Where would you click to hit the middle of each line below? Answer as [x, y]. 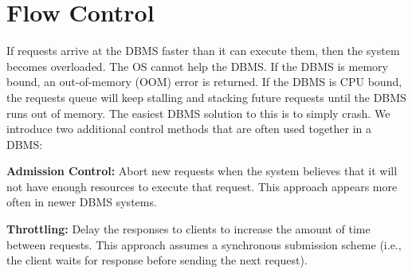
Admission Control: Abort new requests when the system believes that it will [202, 171]
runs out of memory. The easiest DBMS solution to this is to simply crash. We [198, 113]
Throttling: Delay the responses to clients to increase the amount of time [188, 229]
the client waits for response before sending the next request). [157, 260]
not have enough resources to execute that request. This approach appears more [202, 186]
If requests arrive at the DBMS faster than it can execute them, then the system [203, 51]
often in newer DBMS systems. [82, 202]
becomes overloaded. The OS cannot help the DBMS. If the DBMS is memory [197, 66]
